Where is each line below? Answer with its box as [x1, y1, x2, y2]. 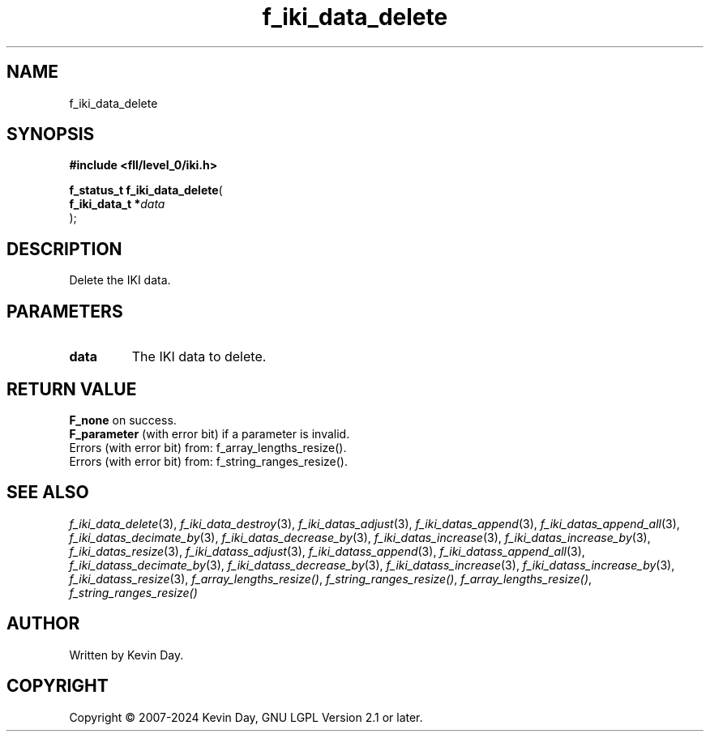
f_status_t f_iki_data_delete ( [69, 183, 223, 198]
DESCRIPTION [6, 238, 122, 259]
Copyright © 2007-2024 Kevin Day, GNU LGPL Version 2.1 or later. [69, 710, 423, 724]
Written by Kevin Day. [69, 647, 184, 662]
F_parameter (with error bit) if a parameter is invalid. [69, 426, 350, 441]
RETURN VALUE [6, 378, 137, 399]
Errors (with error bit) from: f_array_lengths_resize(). [69, 440, 347, 454]
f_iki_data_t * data [69, 197, 165, 211]
